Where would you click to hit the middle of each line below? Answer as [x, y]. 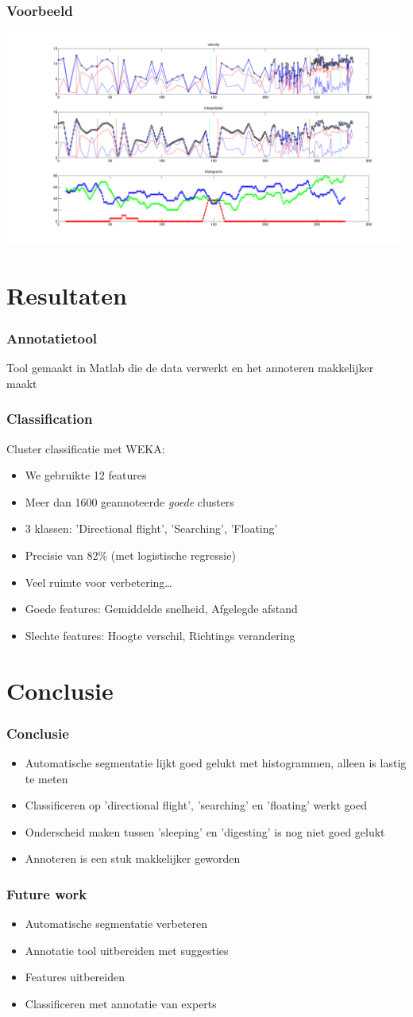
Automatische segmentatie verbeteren [116, 924]
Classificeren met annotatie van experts [121, 1003]
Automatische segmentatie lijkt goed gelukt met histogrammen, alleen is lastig [216, 762]
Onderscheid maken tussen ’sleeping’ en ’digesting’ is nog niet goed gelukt [205, 831]
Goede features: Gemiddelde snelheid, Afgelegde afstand [161, 609]
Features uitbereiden [75, 977]
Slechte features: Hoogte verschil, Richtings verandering [160, 635]
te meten [46, 778]
